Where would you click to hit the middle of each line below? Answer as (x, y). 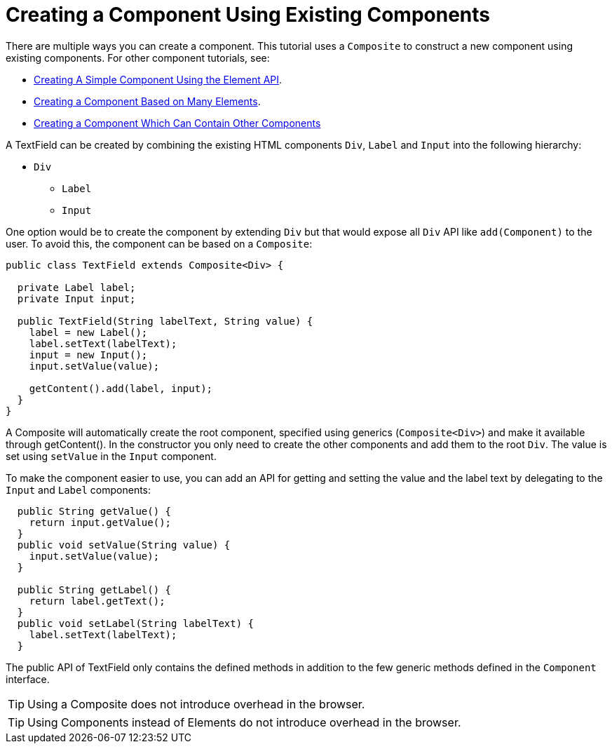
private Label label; (76, 287)
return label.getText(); (97, 601)
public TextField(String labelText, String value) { (165, 321)
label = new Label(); (88, 332)
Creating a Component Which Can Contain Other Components (177, 123)
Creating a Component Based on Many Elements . (147, 101)
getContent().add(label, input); (121, 388)
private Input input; (76, 298)
